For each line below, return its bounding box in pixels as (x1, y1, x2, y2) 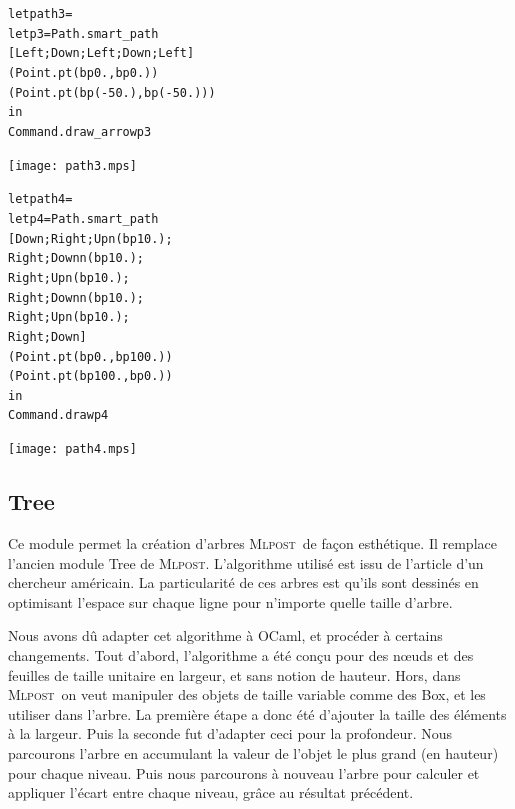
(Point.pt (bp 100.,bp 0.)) (8, 369, 173, 384)
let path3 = (8, 7, 73, 21)
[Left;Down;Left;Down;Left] (8, 46, 195, 61)
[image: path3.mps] (8, 158, 137, 173)
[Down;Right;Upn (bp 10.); (8, 231, 173, 246)
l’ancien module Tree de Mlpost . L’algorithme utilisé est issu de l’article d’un (8, 552, 484, 573)
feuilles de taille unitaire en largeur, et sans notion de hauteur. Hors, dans (8, 664, 461, 685)
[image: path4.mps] (8, 442, 137, 457)
